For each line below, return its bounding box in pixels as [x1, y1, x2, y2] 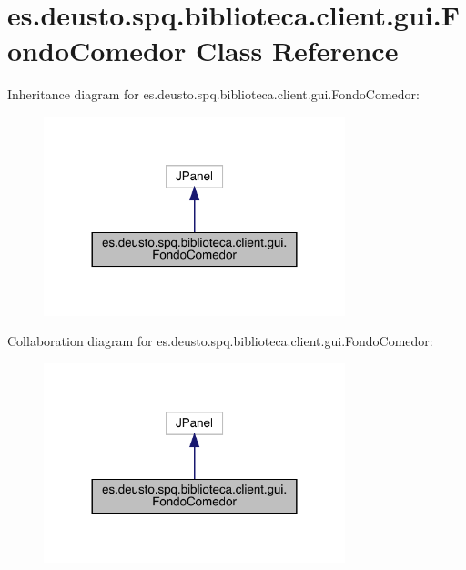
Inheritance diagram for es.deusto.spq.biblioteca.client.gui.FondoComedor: [7, 85, 420, 104]
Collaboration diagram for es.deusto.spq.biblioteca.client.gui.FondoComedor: [7, 331, 433, 351]
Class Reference [195, 32, 399, 69]
